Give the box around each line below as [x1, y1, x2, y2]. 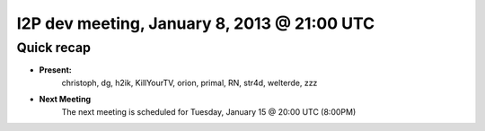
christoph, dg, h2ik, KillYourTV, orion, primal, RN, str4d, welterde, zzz [61, 77, 318, 88]
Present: [39, 65, 72, 75]
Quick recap [16, 39, 92, 56]
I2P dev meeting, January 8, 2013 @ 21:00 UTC [16, 13, 375, 33]
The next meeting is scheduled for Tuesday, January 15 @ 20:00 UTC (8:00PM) [61, 106, 357, 117]
